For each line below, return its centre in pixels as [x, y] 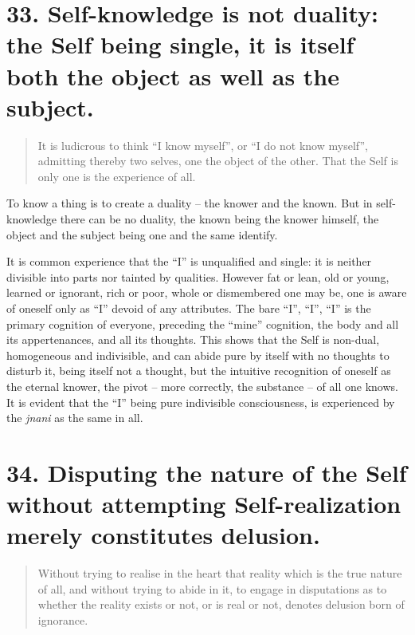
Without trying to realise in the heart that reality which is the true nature [220, 573]
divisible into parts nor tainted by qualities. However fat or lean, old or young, [198, 276]
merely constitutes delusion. [163, 535]
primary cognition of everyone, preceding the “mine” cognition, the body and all [203, 323]
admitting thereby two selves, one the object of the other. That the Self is [218, 161]
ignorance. [63, 620]
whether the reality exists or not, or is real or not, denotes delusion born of [221, 604]
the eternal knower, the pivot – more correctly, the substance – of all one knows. [202, 386]
